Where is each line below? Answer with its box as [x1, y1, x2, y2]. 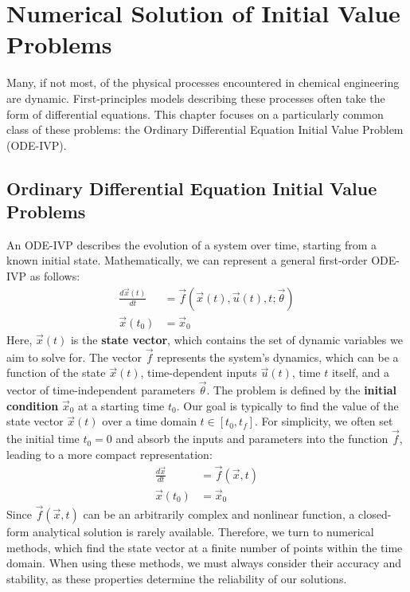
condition [6, 397, 59, 414]
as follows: [29, 268, 80, 284]
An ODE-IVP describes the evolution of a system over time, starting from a [6, 236, 377, 253]
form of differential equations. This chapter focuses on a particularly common [6, 105, 384, 122]
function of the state [6, 364, 106, 381]
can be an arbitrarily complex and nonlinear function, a [83, 506, 355, 523]
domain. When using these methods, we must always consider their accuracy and [6, 555, 401, 571]
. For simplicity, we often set [255, 413, 393, 429]
